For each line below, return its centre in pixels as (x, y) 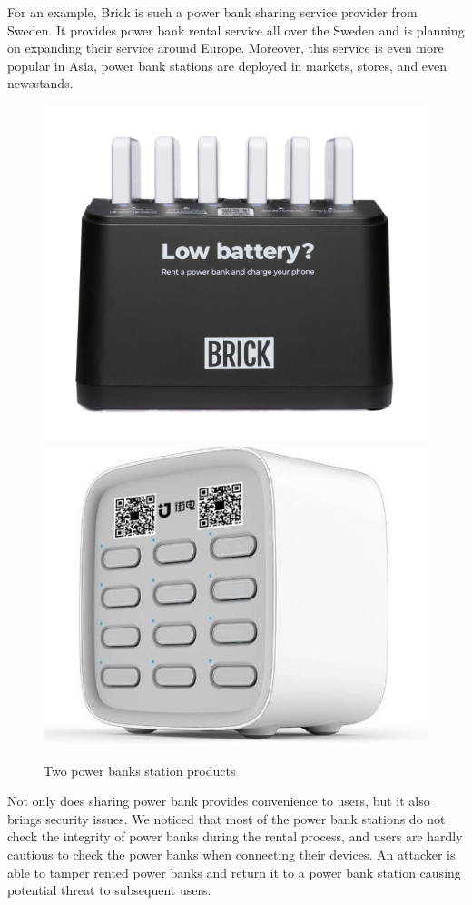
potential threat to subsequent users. (109, 890)
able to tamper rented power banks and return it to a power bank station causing (234, 872)
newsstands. (40, 83)
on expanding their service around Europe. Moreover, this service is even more (226, 48)
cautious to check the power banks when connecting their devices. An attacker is (231, 854)
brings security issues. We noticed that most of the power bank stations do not (226, 818)
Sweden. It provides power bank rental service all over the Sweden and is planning (236, 30)
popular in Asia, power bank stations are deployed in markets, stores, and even (227, 65)
